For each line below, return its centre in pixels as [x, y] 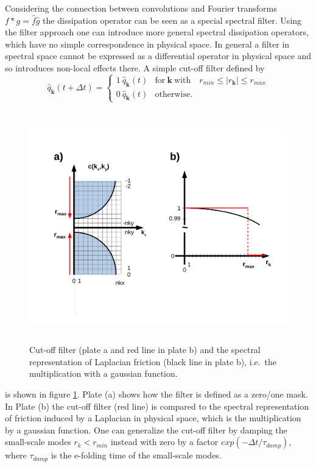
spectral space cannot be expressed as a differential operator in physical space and [158, 56]
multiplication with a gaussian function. [104, 373]
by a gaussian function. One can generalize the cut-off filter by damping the [146, 430]
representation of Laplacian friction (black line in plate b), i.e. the [153, 361]
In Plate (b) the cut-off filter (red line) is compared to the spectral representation [157, 406]
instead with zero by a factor [164, 442]
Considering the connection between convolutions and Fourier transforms [141, 8]
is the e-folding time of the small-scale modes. [136, 455]
